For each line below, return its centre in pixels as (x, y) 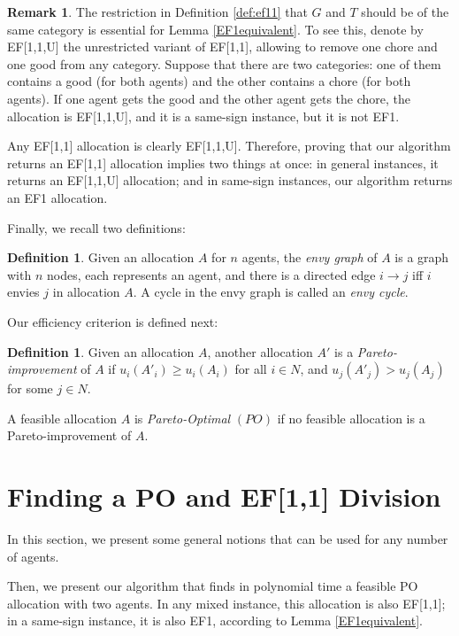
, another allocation (260, 351)
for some (30, 388)
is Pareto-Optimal (182, 418)
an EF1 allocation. (57, 197)
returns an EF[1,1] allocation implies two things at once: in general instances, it (223, 163)
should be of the (405, 12)
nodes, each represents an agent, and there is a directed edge (211, 274)
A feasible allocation (62, 418)
